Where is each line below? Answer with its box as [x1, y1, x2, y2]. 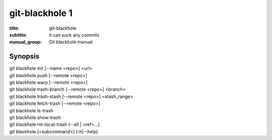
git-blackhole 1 [9, 8, 73, 19]
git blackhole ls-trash [9, 107, 53, 113]
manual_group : [9, 39, 42, 45]
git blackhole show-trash [9, 114, 61, 120]
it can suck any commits [49, 32, 100, 38]
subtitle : [9, 32, 28, 38]
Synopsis [9, 52, 40, 61]
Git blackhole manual [49, 39, 93, 45]
